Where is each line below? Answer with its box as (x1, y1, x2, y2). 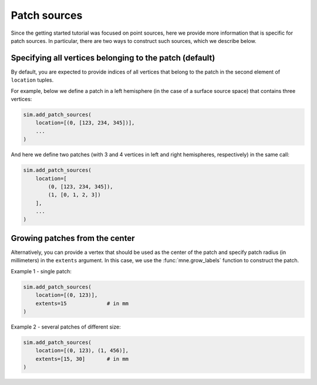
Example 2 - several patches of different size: (11, 323, 121, 330)
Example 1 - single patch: (11, 267, 72, 274)
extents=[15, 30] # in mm (35, 356, 129, 362)
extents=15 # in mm (35, 300, 129, 307)
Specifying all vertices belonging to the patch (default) (11, 53, 215, 63)
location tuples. (11, 76, 54, 83)
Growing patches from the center (11, 233, 135, 243)
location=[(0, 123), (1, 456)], (35, 347, 129, 354)
